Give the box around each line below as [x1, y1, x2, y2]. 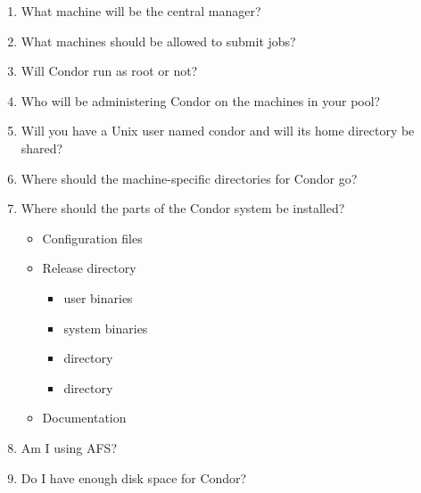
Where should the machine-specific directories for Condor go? [21, 168, 358, 187]
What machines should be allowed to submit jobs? [21, 31, 296, 50]
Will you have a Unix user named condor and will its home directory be [21, 121, 415, 140]
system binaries [63, 318, 148, 337]
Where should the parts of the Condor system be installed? [21, 199, 345, 218]
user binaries [63, 288, 133, 307]
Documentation [42, 408, 127, 427]
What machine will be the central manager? [21, 2, 261, 20]
